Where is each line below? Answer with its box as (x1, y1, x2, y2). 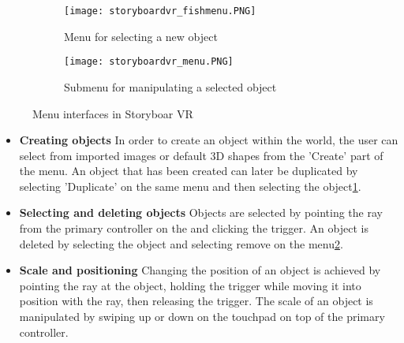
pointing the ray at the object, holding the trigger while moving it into (19, 277, 361, 293)
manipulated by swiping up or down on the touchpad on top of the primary (19, 308, 385, 325)
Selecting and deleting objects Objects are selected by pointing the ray (19, 204, 383, 221)
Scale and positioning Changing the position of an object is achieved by (19, 262, 381, 278)
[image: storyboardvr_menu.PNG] (64, 56, 234, 68)
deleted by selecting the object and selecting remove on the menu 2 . (19, 235, 343, 252)
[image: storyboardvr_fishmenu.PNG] (64, 6, 256, 17)
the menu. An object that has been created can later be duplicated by (19, 162, 358, 179)
